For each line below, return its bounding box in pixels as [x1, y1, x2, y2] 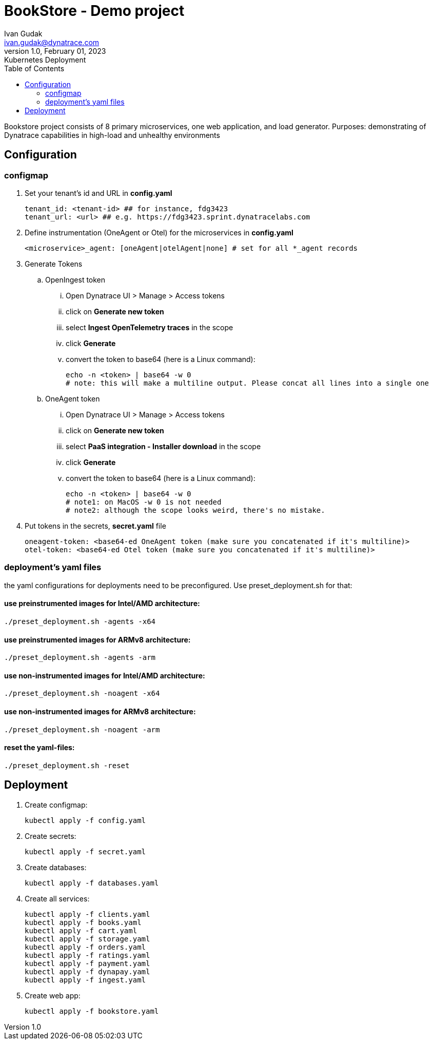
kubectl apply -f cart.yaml [25, 926, 137, 935]
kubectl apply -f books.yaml [25, 918, 142, 927]
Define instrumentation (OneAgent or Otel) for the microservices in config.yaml [25, 228, 293, 237]
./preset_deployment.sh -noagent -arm [4, 725, 160, 734]
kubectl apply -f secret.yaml [25, 847, 146, 856]
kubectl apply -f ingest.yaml [25, 975, 146, 984]
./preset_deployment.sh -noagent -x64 [4, 689, 160, 698]
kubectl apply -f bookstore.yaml [25, 1007, 159, 1015]
